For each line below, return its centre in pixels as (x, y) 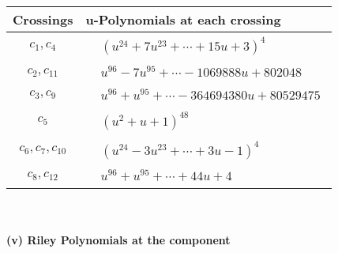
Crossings (43, 19)
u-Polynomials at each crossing (183, 19)
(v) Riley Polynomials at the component (118, 239)
